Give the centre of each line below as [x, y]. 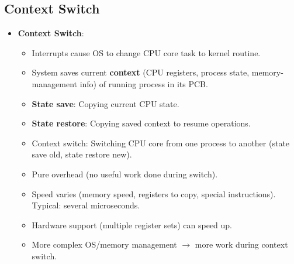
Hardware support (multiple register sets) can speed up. [132, 224]
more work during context [241, 244]
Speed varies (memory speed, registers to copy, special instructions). [154, 193]
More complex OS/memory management [104, 244]
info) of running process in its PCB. [144, 83]
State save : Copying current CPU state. [106, 103]
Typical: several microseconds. [86, 205]
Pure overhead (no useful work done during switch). [125, 174]
